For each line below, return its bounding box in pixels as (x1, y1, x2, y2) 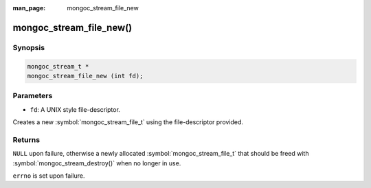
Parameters (12, 91, 53, 101)
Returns (12, 134, 41, 144)
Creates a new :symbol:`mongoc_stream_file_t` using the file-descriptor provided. (12, 118, 244, 126)
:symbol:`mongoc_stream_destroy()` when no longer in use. (12, 158, 181, 167)
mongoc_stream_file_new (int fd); (27, 72, 144, 80)
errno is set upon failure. (12, 172, 85, 180)
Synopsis (12, 43, 45, 52)
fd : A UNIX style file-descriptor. (30, 105, 120, 113)
